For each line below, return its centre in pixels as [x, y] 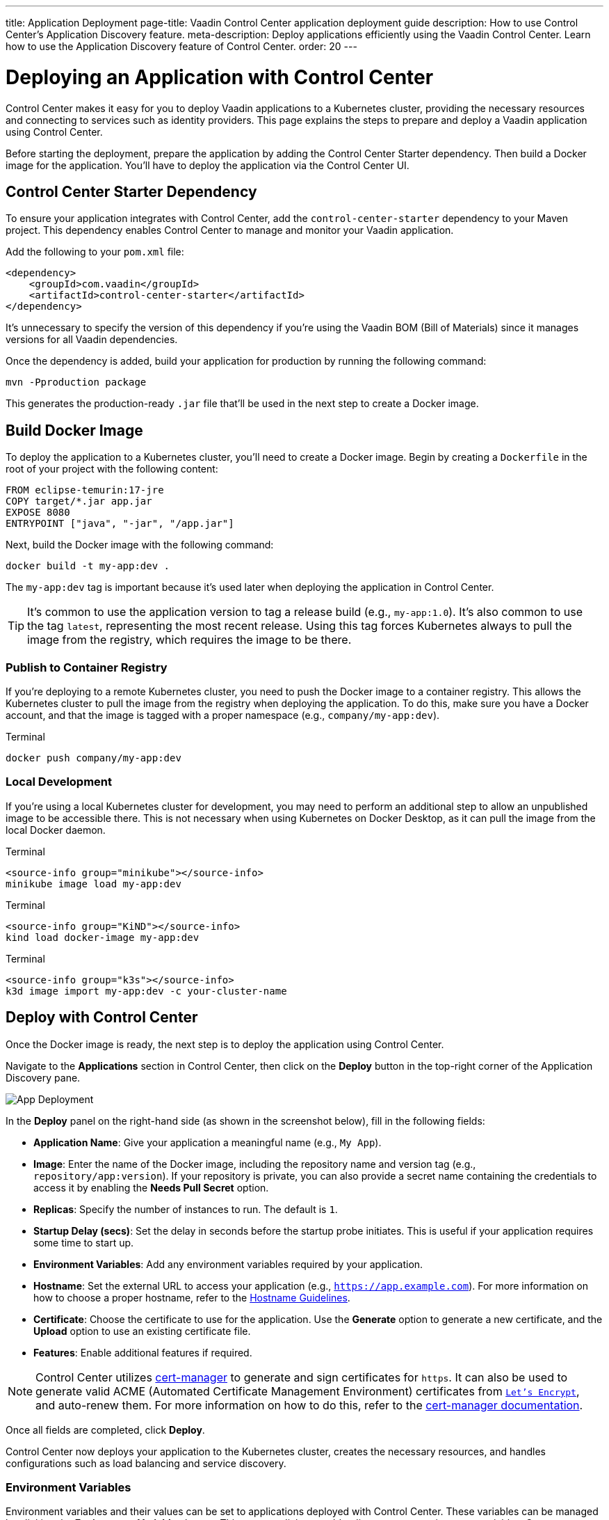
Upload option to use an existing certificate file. [142, 1331]
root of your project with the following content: [112, 469]
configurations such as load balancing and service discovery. [146, 1463]
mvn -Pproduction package [76, 382]
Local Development [59, 782]
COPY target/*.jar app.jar [79, 501]
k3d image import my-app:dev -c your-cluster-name [146, 991]
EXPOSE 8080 [38, 513]
